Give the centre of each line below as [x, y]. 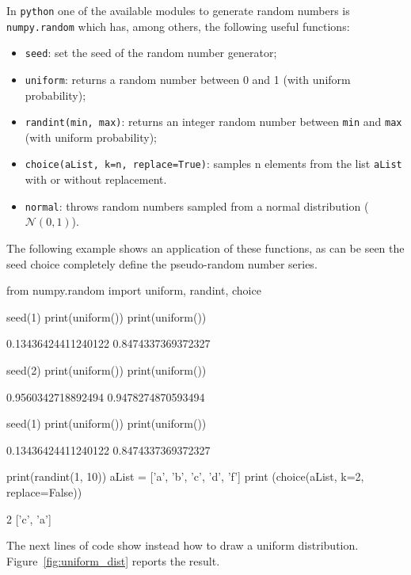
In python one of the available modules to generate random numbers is [178, 10]
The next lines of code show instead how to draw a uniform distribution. [183, 545]
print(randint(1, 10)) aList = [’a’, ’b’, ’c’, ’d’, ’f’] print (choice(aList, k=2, [185, 476]
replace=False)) [44, 491]
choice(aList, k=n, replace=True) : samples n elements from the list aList [213, 164]
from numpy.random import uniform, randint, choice [134, 290]
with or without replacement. [96, 179]
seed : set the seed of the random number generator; [151, 53]
